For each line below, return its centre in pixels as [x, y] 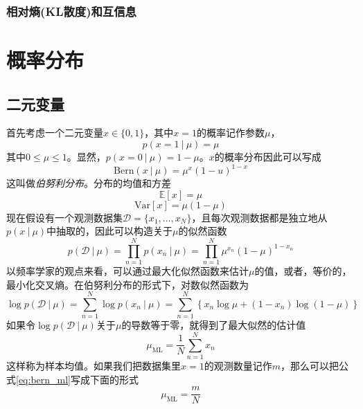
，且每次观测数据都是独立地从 [259, 217]
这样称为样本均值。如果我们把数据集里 [94, 366]
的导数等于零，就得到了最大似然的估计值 [214, 325]
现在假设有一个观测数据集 [64, 217]
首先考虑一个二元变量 [55, 133]
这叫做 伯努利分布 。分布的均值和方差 [89, 183]
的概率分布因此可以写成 [268, 157]
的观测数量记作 [238, 366]
